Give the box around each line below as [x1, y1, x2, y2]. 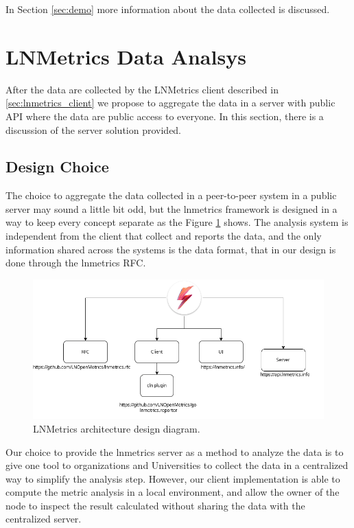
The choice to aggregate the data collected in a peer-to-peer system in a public [5, 188, 337, 203]
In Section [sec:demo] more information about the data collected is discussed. [5, 2, 330, 16]
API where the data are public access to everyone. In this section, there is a [5, 108, 324, 123]
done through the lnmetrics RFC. [5, 255, 146, 270]
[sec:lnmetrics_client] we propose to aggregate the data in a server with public [5, 95, 335, 110]
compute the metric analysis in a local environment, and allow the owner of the [5, 485, 340, 499]
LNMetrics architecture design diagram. [33, 421, 200, 435]
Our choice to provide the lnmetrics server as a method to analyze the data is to [5, 444, 344, 459]
